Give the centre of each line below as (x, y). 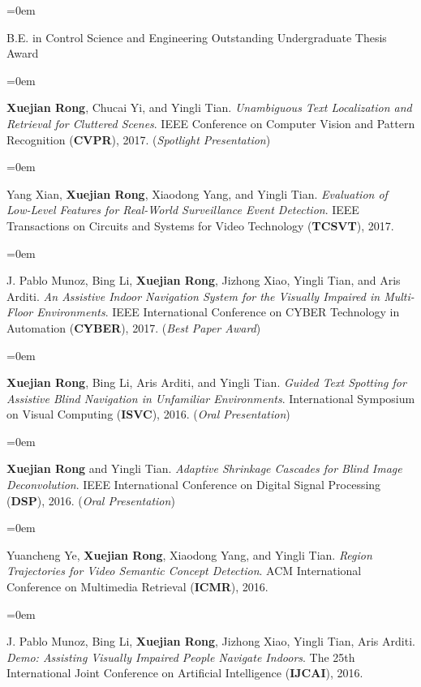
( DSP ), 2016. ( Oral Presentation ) (91, 500)
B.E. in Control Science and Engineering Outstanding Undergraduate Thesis (197, 37)
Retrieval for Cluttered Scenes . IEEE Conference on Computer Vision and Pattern (211, 123)
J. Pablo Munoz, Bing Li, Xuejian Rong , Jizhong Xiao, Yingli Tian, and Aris (204, 280)
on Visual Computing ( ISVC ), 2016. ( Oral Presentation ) (148, 414)
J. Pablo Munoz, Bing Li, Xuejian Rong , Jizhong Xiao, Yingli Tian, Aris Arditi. (211, 641)
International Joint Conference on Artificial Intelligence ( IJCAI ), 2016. (185, 673)
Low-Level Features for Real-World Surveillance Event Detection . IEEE (183, 210)
